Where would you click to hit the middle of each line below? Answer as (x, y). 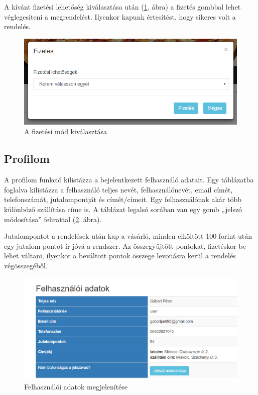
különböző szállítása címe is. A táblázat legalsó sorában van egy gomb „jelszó (123, 209)
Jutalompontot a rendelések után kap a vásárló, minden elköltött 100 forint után (128, 236)
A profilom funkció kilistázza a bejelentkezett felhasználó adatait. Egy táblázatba (129, 180)
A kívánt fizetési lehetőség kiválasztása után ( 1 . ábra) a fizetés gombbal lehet (122, 7)
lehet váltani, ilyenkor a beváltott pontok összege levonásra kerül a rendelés (120, 256)
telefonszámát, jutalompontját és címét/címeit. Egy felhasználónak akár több (123, 199)
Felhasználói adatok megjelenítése (76, 386)
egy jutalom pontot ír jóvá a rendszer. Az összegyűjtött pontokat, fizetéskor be (125, 245)
